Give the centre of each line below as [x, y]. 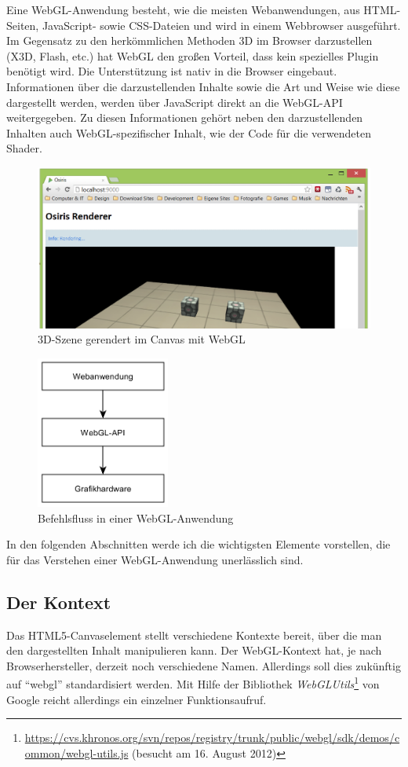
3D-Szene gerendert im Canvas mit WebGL [142, 339]
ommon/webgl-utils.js [76, 752]
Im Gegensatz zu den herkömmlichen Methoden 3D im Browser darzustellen [189, 40]
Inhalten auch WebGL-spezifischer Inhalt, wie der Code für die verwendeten [189, 132]
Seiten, [23, 25]
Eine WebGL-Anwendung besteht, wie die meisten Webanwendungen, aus [183, 9]
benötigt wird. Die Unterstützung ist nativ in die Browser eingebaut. [172, 71]
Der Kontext [59, 602]
